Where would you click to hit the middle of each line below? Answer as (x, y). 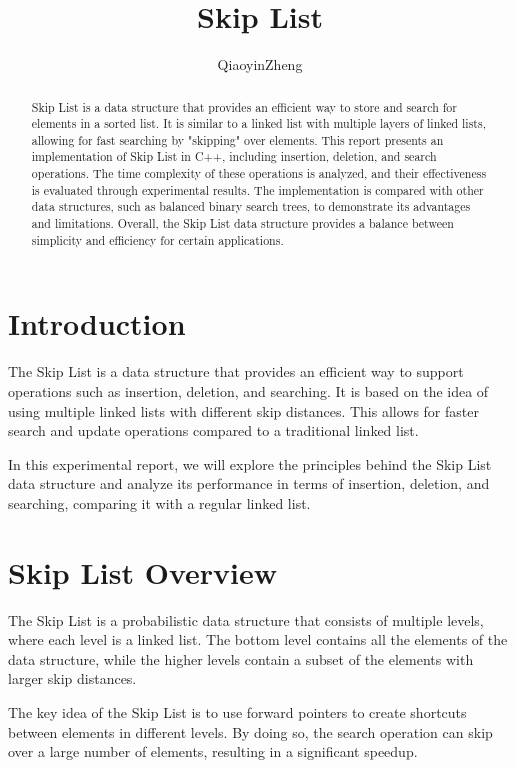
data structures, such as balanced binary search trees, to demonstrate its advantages (251, 206)
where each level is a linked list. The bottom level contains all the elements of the (258, 639)
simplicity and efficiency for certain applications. (157, 239)
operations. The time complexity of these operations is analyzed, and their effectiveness (259, 173)
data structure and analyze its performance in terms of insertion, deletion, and (249, 483)
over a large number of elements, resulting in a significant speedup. (213, 751)
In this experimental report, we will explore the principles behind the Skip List (250, 463)
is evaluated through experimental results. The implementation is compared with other (257, 189)
